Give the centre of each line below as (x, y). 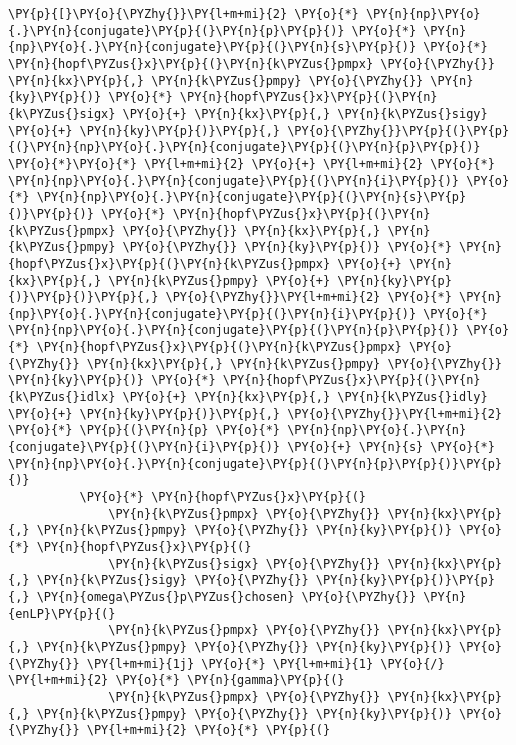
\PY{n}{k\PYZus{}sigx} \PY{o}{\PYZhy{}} (244, 563)
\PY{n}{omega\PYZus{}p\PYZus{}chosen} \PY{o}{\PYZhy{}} (226, 596)
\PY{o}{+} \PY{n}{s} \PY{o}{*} (391, 447)
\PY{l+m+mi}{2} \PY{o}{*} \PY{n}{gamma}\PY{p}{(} (176, 680)
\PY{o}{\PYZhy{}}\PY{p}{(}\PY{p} (398, 130)
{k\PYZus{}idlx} (62, 397)
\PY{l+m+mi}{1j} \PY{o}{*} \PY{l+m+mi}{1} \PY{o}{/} (265, 663)
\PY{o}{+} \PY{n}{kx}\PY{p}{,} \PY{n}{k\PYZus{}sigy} (305, 113)
